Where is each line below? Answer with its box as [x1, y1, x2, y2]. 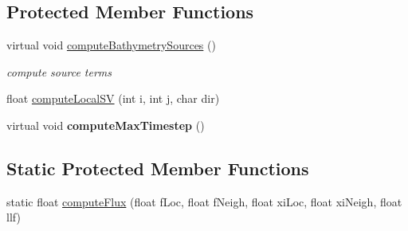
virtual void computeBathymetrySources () [6, 37, 216, 53]
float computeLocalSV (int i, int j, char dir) [6, 90, 220, 107]
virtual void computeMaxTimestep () [6, 116, 205, 133]
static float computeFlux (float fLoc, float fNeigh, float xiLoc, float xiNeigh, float [6, 193, 402, 209]
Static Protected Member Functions [6, 155, 309, 180]
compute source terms [6, 63, 112, 80]
